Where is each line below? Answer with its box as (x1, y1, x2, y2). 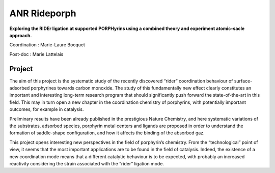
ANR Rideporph (9, 8, 76, 19)
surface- (234, 78, 253, 84)
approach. (9, 32, 32, 38)
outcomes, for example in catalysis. (9, 106, 84, 112)
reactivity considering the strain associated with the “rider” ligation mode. (9, 160, 164, 166)
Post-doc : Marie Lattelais (9, 51, 64, 57)
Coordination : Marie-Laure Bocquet (9, 42, 85, 48)
